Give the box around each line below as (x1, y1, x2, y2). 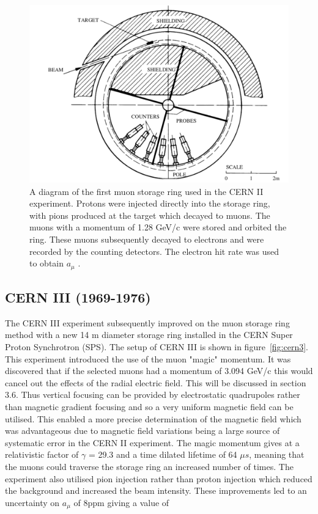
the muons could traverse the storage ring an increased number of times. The (5, 460, 294, 473)
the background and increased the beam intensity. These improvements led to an (5, 484, 307, 497)
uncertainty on (5, 496, 60, 508)
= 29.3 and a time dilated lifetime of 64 (88, 448, 237, 461)
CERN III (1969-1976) (5, 288, 151, 307)
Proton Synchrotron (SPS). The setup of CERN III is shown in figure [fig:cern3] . (5, 340, 308, 353)
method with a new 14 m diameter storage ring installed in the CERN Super (5, 328, 293, 341)
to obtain (29, 257, 64, 270)
